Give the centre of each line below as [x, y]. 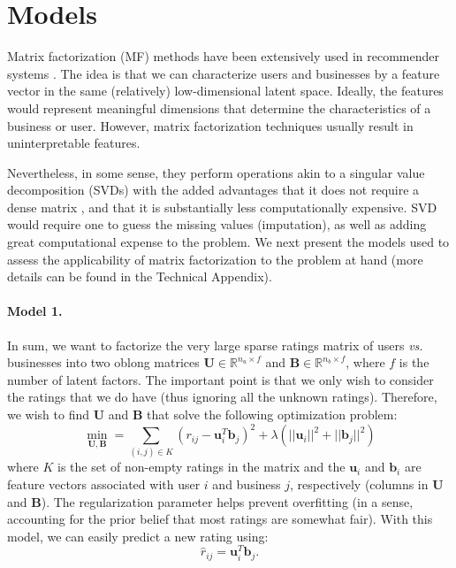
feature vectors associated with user [104, 484]
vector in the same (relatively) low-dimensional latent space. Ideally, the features [225, 91]
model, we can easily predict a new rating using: [138, 536]
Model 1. [35, 311]
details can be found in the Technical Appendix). [140, 276]
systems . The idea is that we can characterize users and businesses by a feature [224, 73]
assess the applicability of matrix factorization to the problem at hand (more [215, 259]
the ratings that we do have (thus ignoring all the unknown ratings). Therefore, [222, 397]
